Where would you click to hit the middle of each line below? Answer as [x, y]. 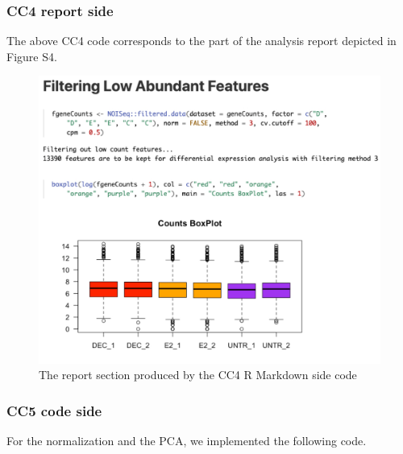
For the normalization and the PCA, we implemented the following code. [187, 441]
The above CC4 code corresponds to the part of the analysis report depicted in [201, 41]
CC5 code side [54, 410]
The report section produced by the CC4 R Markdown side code [198, 375]
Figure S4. [32, 56]
